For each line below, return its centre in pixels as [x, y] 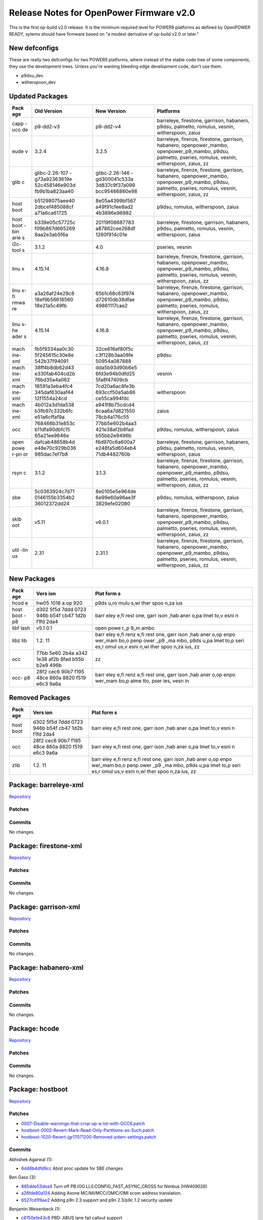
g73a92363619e [53, 179]
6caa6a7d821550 [115, 411]
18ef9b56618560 [54, 299]
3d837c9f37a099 [115, 185]
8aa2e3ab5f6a [51, 234]
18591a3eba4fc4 [54, 386]
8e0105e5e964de [116, 491]
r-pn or [20, 454]
